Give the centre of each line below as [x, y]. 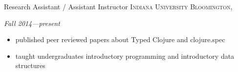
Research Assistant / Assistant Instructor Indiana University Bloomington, [118, 6]
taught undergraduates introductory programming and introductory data [125, 56]
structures [30, 65]
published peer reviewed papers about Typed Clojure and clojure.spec [120, 39]
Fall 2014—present [32, 23]
